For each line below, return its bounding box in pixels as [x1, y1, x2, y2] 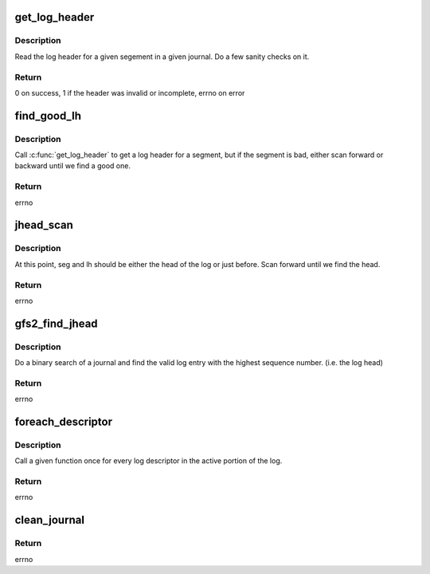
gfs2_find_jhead [14, 316, 99, 330]
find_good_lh [14, 108, 82, 123]
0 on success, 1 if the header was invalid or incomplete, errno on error [14, 88, 245, 97]
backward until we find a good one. [14, 161, 131, 171]
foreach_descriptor [14, 415, 113, 428]
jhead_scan [14, 218, 73, 232]
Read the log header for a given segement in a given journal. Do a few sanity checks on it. [14, 52, 310, 61]
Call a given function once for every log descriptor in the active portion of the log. [14, 456, 283, 466]
